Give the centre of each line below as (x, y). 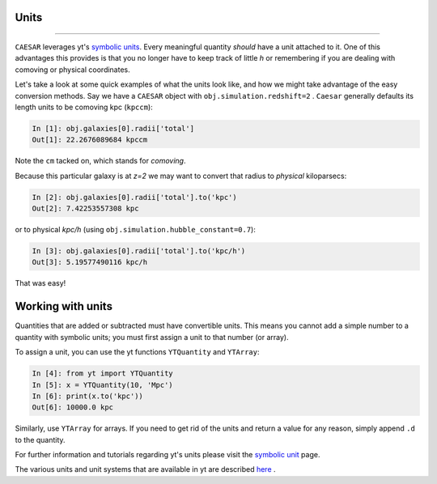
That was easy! (40, 283)
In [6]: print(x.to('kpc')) (87, 396)
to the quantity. (40, 439)
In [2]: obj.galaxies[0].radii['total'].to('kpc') (135, 197)
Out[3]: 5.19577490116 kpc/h (90, 262)
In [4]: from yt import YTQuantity (102, 374)
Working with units (64, 306)
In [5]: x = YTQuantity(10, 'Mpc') (102, 385)
